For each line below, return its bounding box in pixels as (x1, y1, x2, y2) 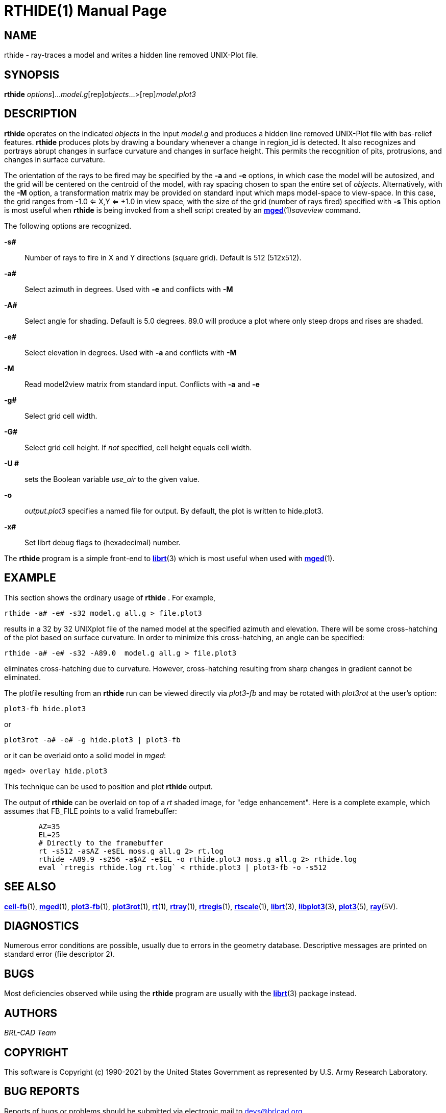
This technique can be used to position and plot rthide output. (4, 782, 213, 791)
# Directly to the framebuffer (38, 838, 163, 847)
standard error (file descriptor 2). (4, 950, 115, 959)
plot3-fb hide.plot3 (4, 704, 86, 713)
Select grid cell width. (24, 411, 97, 420)
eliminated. (4, 672, 41, 682)
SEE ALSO (4, 880, 56, 893)
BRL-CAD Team (4, 1028, 56, 1037)
